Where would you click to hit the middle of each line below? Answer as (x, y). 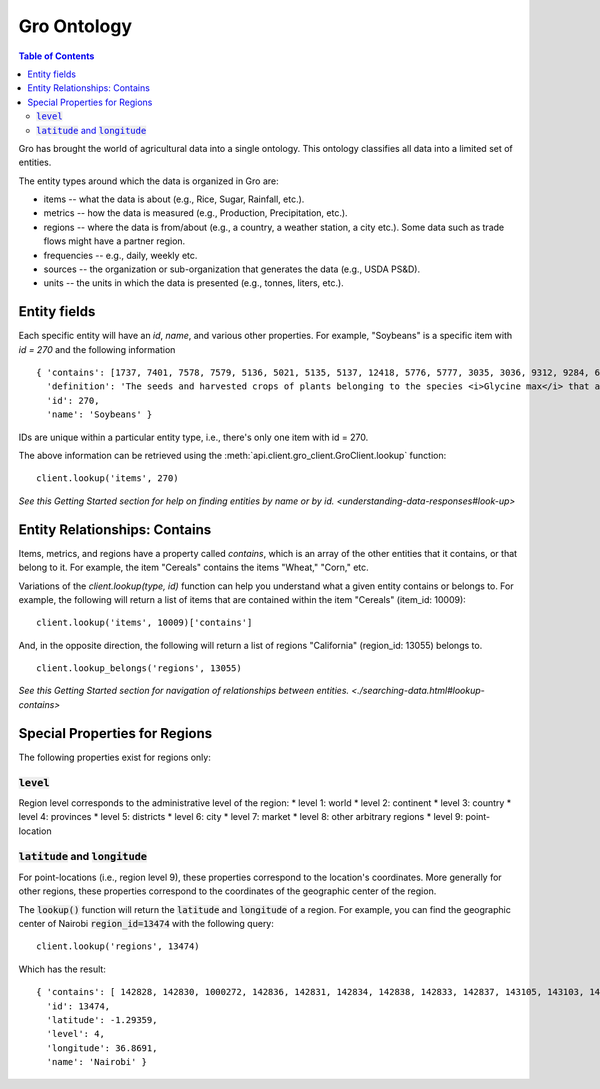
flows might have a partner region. (114, 241)
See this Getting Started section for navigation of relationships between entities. (184, 691)
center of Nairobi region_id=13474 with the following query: (146, 923)
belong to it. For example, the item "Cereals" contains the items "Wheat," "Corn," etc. (193, 567)
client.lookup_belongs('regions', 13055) (139, 668)
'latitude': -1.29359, (102, 1019)
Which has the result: (62, 969)
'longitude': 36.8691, (102, 1048)
